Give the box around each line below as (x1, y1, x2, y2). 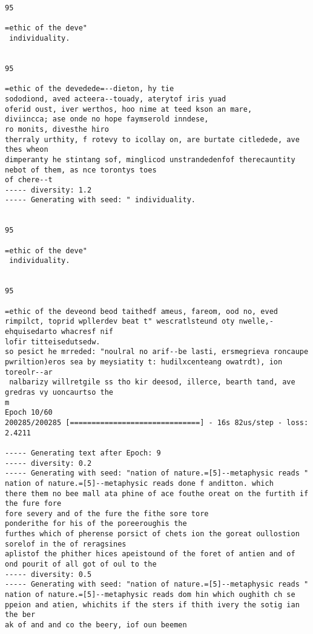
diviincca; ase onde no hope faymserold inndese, (5, 115, 209, 124)
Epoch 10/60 (5, 408, 53, 417)
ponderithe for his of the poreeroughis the (5, 519, 187, 528)
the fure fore (5, 499, 62, 508)
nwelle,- (239, 317, 274, 326)
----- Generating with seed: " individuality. (5, 196, 196, 205)
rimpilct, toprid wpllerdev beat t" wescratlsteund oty (5, 317, 235, 326)
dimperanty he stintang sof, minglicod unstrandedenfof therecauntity (5, 155, 295, 164)
